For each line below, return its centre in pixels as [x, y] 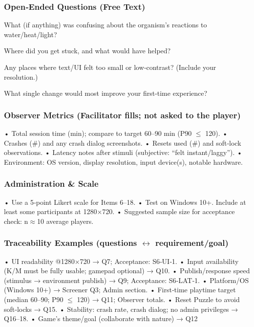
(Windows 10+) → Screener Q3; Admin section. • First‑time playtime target [120, 290]
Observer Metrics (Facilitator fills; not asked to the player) [122, 115]
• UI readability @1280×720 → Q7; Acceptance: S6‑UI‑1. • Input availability [121, 261]
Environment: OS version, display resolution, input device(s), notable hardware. [123, 162]
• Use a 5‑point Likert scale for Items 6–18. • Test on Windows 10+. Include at [125, 202]
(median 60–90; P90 [34, 299]
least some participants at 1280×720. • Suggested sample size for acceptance [119, 211]
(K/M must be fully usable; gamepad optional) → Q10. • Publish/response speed [127, 271]
